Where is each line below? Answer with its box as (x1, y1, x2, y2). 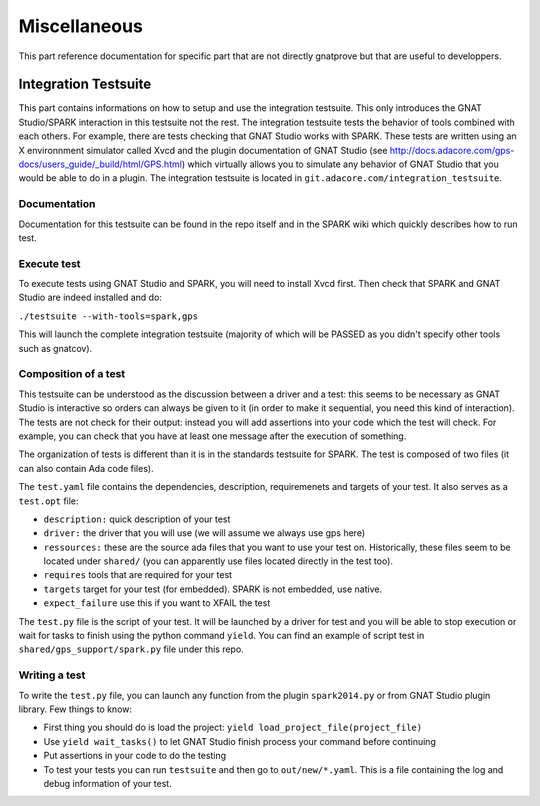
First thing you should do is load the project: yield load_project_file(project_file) (43, 721, 423, 734)
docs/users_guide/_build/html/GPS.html (18, 158, 182, 170)
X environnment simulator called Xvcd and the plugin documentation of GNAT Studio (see (18, 144, 388, 156)
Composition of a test (18, 367, 126, 381)
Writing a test (18, 668, 86, 682)
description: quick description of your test (43, 513, 231, 525)
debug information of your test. (43, 777, 172, 789)
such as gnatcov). (18, 342, 93, 354)
